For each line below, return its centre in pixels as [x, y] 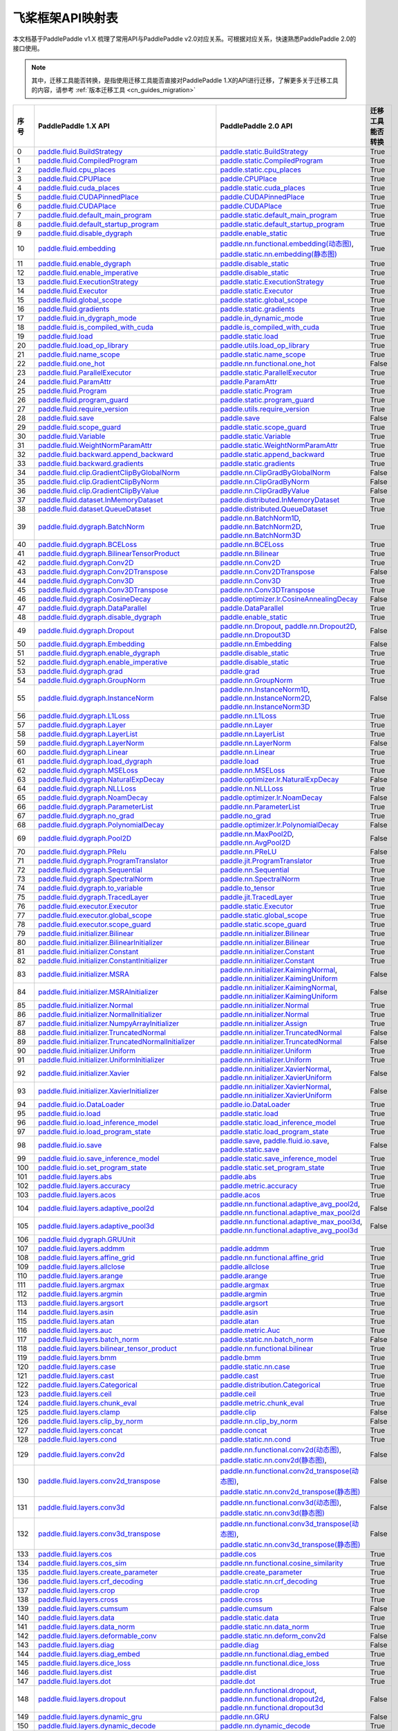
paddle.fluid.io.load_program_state [95, 1131]
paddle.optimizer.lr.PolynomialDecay [279, 825]
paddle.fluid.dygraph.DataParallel [93, 608]
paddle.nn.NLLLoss [252, 788]
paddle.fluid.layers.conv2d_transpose [99, 1480]
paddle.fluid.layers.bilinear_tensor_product [108, 1348]
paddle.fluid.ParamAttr [75, 382]
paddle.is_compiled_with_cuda [269, 327]
